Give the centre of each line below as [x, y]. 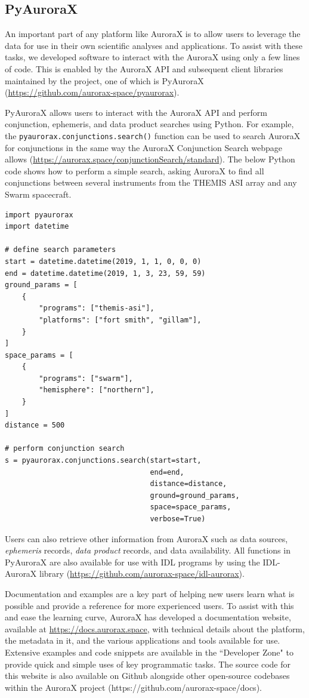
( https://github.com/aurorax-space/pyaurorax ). [92, 92]
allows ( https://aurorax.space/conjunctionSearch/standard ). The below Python [150, 159]
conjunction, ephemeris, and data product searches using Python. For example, [149, 124]
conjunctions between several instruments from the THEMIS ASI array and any [151, 182]
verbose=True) [178, 519]
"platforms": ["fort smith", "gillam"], [120, 320]
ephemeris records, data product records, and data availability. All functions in [148, 550]
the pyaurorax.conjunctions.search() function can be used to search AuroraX [153, 135]
